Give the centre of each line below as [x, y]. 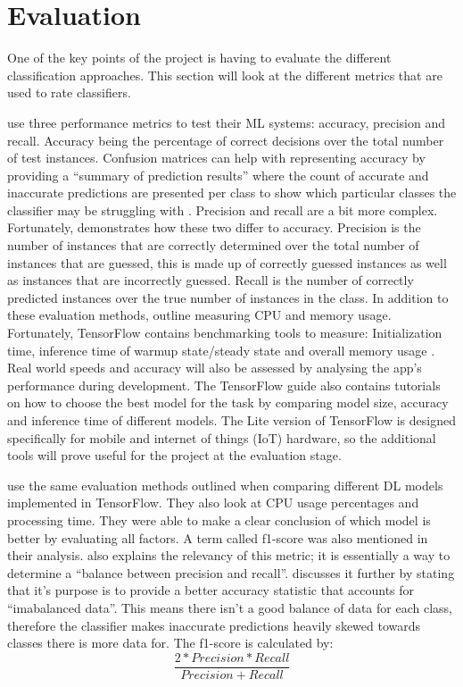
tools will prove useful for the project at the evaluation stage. [174, 455]
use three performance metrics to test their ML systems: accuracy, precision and [226, 122]
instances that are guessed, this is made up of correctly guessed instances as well [227, 262]
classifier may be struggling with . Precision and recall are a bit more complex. [223, 209]
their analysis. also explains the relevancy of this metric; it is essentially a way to [229, 555]
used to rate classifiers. [69, 92]
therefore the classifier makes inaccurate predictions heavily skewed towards [214, 625]
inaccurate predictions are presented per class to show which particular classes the [232, 193]
